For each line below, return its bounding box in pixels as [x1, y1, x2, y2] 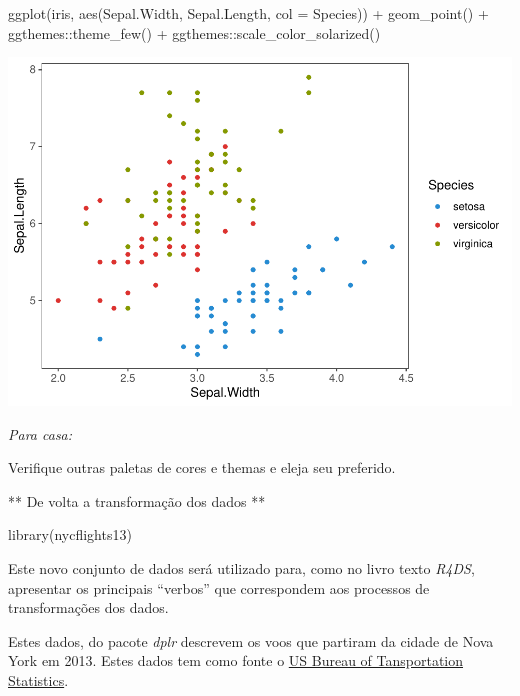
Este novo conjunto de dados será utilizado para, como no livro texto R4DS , [8, 558, 475, 579]
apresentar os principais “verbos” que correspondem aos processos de [8, 577, 430, 598]
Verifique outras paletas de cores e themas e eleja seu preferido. [8, 457, 396, 478]
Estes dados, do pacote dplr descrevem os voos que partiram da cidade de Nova [8, 630, 494, 651]
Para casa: [8, 423, 73, 444]
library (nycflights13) [8, 524, 132, 545]
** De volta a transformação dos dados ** [8, 490, 266, 511]
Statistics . [8, 670, 69, 691]
